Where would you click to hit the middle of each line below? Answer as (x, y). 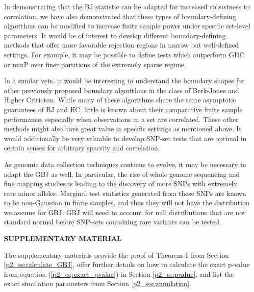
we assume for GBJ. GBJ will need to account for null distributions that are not (125, 212)
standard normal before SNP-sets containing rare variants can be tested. (113, 222)
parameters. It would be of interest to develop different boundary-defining (115, 35)
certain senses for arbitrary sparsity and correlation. (82, 148)
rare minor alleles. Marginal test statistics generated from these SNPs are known (125, 193)
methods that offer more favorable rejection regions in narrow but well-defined (122, 45)
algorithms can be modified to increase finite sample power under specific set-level (127, 26)
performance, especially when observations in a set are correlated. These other (121, 119)
